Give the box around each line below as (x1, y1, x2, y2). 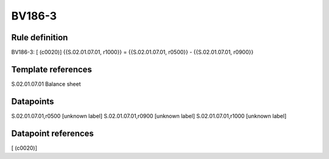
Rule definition (11, 32, 68, 43)
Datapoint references (11, 128, 94, 138)
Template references (11, 64, 93, 74)
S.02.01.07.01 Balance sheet (11, 80, 81, 88)
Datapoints (11, 96, 54, 107)
